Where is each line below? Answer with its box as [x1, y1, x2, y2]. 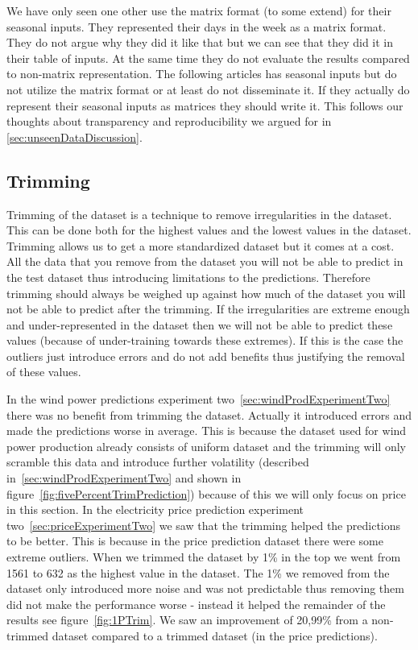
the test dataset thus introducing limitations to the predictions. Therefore [6, 268, 370, 285]
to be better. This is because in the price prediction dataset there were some [6, 532, 383, 549]
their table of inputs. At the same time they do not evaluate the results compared [6, 49, 410, 66]
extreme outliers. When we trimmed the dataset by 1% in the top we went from [6, 549, 401, 565]
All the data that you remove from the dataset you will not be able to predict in [6, 253, 404, 270]
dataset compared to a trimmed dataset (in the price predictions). [52, 627, 378, 644]
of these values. [6, 363, 81, 380]
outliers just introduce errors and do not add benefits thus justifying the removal [6, 347, 405, 364]
